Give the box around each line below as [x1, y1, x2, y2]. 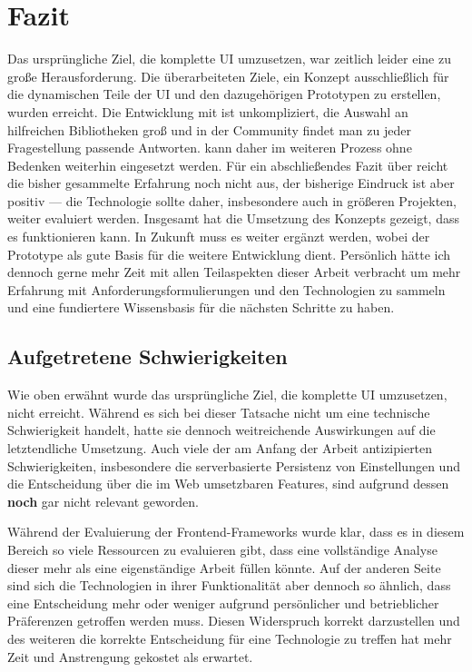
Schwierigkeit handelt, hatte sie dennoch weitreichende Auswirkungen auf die [7, 420, 436, 440]
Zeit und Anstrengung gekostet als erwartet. [7, 647, 253, 666]
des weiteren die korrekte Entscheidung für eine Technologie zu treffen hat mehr [7, 628, 452, 647]
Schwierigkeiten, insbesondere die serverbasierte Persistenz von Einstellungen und [7, 456, 460, 475]
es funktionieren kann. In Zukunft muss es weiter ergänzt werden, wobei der [7, 227, 430, 246]
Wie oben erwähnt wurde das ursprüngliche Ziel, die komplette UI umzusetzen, [7, 385, 447, 404]
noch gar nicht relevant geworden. [7, 491, 199, 510]
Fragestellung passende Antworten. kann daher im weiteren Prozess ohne [7, 138, 412, 157]
